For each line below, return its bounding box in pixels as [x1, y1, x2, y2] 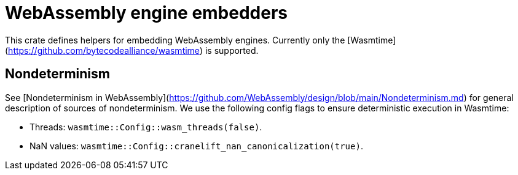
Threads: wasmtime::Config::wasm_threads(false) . [29, 121, 262, 132]
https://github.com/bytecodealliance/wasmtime [8, 45, 200, 56]
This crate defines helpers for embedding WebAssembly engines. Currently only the [5, 34, 345, 45]
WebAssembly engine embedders [5, 2, 288, 23]
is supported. [205, 45, 259, 56]
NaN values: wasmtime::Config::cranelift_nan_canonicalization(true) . [29, 140, 363, 151]
